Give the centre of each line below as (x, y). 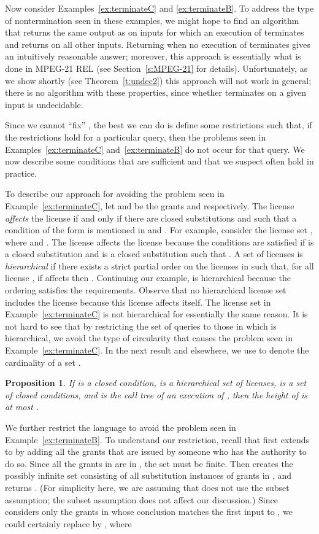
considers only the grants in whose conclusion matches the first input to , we (149, 512)
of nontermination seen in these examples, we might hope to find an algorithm (152, 20)
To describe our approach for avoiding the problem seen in (115, 194)
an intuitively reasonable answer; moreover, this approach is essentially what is (153, 56)
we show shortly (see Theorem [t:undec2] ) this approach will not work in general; (158, 80)
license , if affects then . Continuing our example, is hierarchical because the (148, 278)
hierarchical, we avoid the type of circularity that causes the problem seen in (149, 338)
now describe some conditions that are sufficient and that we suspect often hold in (159, 161)
